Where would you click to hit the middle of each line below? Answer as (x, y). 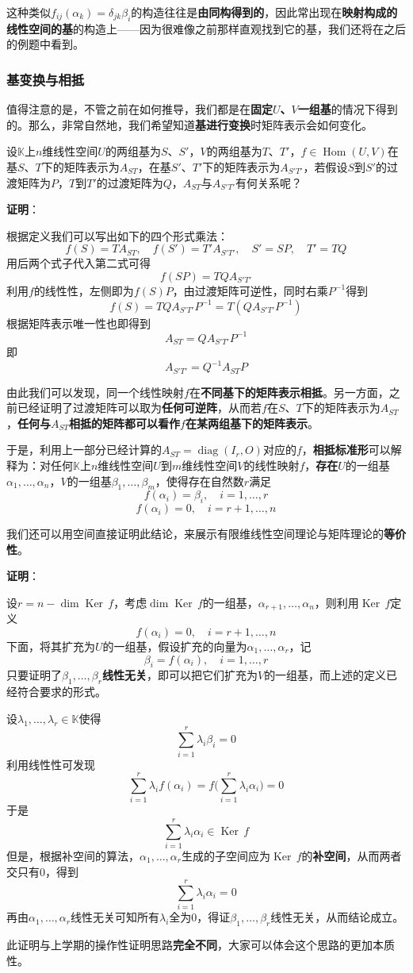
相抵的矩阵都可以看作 (125, 423)
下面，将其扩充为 (51, 646)
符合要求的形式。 (61, 692)
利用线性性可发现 (51, 764)
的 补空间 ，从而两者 (352, 855)
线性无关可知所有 (115, 917)
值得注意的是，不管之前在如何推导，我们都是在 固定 (140, 109)
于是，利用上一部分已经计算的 (84, 450)
